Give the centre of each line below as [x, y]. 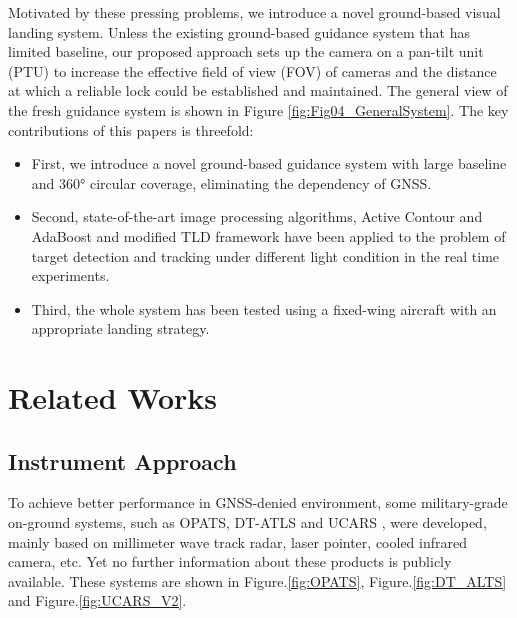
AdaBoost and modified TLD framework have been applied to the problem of [268, 235]
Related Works [113, 397]
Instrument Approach [122, 460]
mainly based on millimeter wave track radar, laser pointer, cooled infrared [237, 541]
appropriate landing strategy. [120, 328]
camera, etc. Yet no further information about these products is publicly [230, 561]
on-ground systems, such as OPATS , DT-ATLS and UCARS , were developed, [247, 522]
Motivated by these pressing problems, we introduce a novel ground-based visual [254, 12]
